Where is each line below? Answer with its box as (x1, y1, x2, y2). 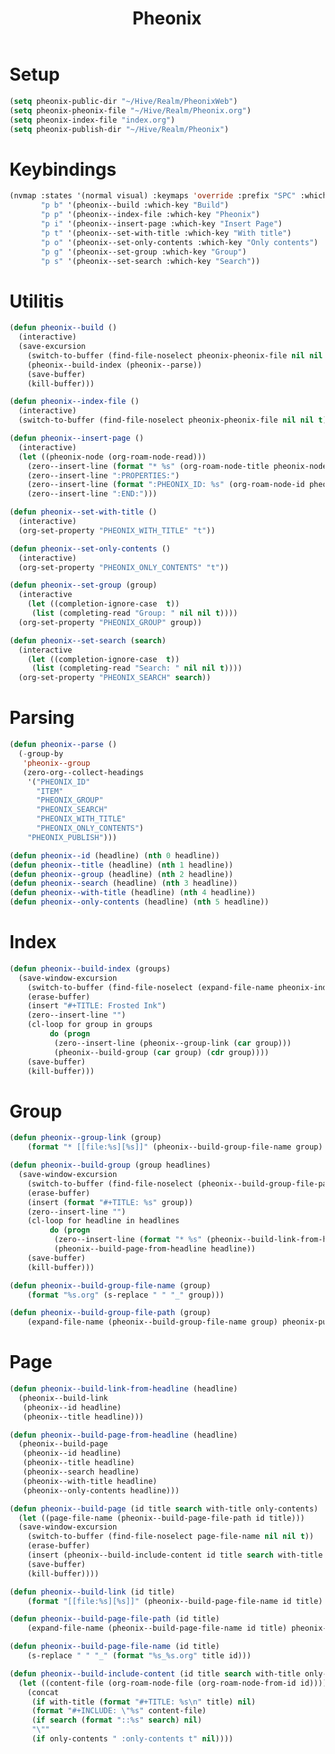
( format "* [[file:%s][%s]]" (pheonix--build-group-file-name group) (27, 1142, 324, 1152)
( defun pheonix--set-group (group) (9, 580, 158, 591)
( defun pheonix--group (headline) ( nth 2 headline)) (9, 869, 234, 879)
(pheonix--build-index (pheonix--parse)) (27, 360, 202, 370)
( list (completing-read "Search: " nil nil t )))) (31, 663, 243, 674)
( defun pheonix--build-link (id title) (9, 1587, 176, 1597)
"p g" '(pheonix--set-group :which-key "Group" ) (40, 247, 247, 257)
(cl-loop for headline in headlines (27, 1216, 181, 1226)
